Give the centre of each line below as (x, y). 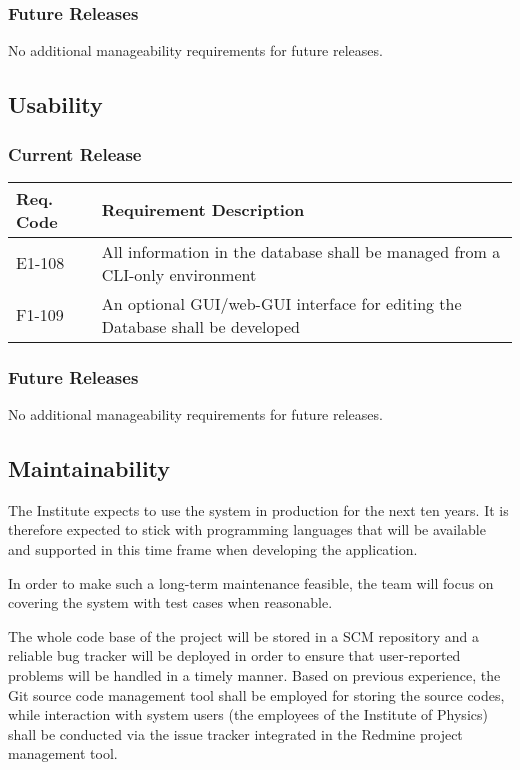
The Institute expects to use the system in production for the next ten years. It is (258, 509)
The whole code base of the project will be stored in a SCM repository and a (243, 635)
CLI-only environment (179, 274)
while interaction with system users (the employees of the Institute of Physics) (248, 714)
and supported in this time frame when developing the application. (213, 549)
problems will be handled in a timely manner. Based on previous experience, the (254, 674)
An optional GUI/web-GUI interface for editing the (281, 303)
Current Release (75, 153)
